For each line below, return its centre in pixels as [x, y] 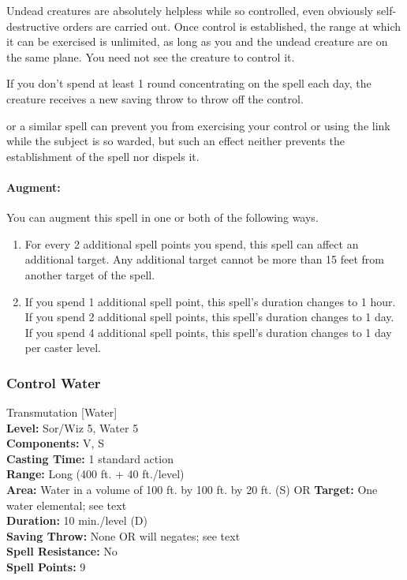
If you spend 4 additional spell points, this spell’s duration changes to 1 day [208, 332]
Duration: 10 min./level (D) [77, 520]
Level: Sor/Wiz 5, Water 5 [73, 427]
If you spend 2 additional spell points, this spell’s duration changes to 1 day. [209, 317]
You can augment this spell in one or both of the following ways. [162, 217]
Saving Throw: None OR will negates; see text [123, 535]
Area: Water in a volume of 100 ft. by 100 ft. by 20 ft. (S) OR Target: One [192, 490]
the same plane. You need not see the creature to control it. [151, 56]
